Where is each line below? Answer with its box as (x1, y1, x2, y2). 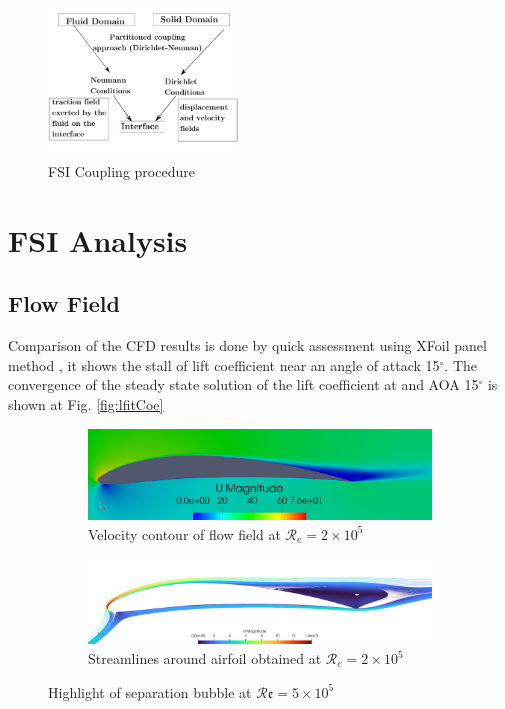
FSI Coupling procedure (48, 160, 195, 181)
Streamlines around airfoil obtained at (88, 648, 322, 669)
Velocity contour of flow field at (88, 523, 281, 544)
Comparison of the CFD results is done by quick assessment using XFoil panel (8, 335, 487, 356)
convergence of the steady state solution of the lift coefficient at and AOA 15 (8, 374, 479, 395)
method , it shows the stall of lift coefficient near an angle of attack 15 (8, 354, 440, 375)
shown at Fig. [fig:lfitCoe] (8, 393, 164, 414)
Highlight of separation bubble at (48, 681, 252, 702)
